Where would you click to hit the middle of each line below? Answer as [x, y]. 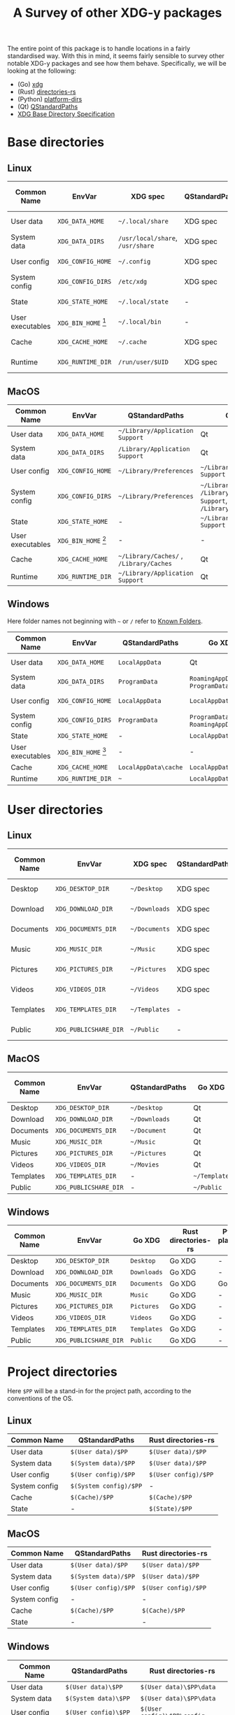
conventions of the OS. [40, 1399]
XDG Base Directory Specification [66, 114]
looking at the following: [42, 71]
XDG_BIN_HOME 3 [82, 752]
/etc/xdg [133, 282]
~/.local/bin [140, 322]
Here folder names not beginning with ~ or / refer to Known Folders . [105, 621]
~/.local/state [143, 302]
